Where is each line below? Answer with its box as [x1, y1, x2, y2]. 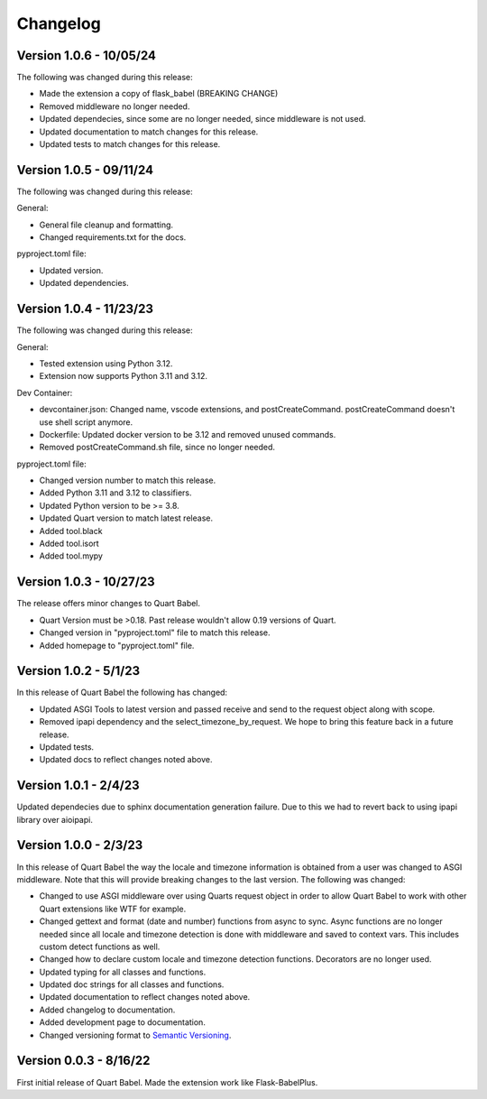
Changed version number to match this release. [39, 475, 216, 486]
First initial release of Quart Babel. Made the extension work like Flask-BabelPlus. [16, 1076, 318, 1087]
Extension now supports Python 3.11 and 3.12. [39, 371, 207, 382]
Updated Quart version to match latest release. [39, 513, 214, 523]
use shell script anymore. [39, 416, 133, 428]
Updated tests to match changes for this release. [39, 139, 221, 150]
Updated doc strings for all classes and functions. [39, 979, 225, 990]
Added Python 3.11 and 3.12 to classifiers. [39, 487, 193, 498]
